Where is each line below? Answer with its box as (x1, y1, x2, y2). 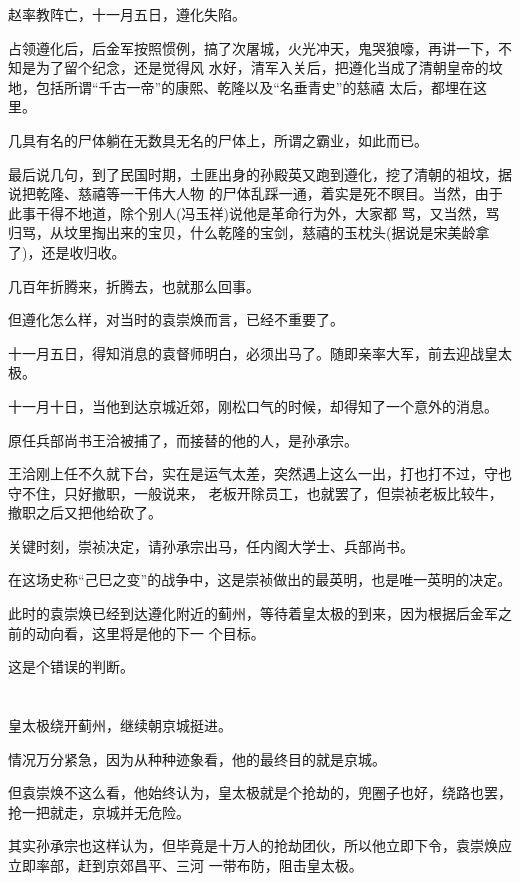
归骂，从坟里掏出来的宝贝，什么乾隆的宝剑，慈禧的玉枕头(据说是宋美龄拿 (8, 222, 490, 243)
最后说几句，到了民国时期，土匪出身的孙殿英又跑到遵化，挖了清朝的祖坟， (8, 163, 498, 184)
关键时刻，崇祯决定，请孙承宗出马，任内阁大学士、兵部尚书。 (8, 535, 414, 556)
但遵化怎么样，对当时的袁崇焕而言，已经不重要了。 (8, 309, 344, 330)
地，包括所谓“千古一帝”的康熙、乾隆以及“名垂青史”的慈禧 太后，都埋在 (8, 76, 474, 97)
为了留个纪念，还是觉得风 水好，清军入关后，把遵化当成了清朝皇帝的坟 (35, 57, 503, 78)
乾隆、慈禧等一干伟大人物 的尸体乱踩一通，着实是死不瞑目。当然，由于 (35, 183, 503, 204)
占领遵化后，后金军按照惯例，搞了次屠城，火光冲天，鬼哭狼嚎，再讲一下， (8, 37, 498, 58)
